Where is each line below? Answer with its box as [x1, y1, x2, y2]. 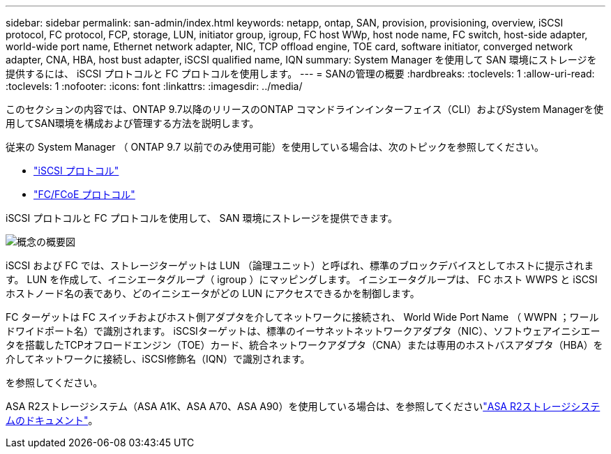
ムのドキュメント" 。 [6, 414, 98, 426]
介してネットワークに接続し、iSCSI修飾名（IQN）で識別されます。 [6, 353, 310, 365]
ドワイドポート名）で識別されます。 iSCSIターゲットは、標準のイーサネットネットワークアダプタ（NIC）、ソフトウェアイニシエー [6, 325, 601, 337]
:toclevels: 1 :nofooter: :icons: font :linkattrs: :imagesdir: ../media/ [6, 80, 303, 92]
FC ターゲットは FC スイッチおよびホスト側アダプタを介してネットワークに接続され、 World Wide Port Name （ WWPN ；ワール [6, 311, 599, 323]
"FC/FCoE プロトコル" [33, 188, 135, 200]
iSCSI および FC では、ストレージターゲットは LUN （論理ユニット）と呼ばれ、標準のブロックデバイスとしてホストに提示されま [6, 259, 594, 271]
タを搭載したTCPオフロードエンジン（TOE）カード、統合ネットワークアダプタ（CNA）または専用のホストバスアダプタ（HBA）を [6, 339, 603, 351]
